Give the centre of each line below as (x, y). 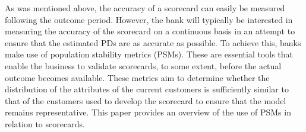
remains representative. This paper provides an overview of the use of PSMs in (148, 112)
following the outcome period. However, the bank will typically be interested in (149, 19)
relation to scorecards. (45, 123)
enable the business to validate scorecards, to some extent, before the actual (143, 65)
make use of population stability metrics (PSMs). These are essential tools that (149, 54)
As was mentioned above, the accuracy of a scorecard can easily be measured (145, 8)
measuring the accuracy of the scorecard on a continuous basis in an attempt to (150, 31)
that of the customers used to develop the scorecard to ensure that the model (146, 100)
